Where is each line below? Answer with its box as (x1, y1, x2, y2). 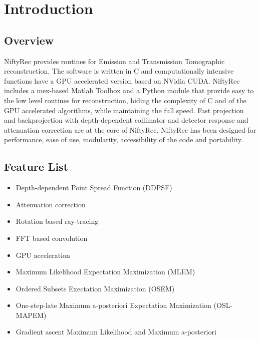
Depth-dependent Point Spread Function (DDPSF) (16, 182, 172, 193)
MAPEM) (16, 309, 47, 320)
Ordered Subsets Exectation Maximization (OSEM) (16, 283, 175, 293)
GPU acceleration (16, 249, 70, 260)
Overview (4, 32, 54, 48)
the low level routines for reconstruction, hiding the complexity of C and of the (4, 95, 246, 105)
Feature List (4, 159, 69, 174)
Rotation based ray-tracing (16, 216, 99, 226)
